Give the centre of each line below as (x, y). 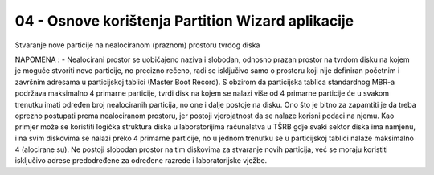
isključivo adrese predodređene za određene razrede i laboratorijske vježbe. (141, 161)
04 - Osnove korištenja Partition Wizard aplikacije (184, 21)
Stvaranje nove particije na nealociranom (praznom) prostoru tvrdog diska (137, 45)
